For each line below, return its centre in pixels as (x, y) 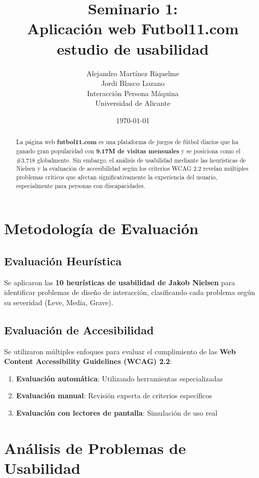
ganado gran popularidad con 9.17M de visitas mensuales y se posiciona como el (128, 151)
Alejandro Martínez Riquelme (133, 73)
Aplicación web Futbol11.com (133, 28)
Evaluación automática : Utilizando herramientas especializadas (119, 378)
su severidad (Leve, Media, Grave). (59, 302)
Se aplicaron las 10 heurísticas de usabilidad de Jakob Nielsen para (120, 282)
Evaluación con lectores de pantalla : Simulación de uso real (117, 412)
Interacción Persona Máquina (133, 93)
